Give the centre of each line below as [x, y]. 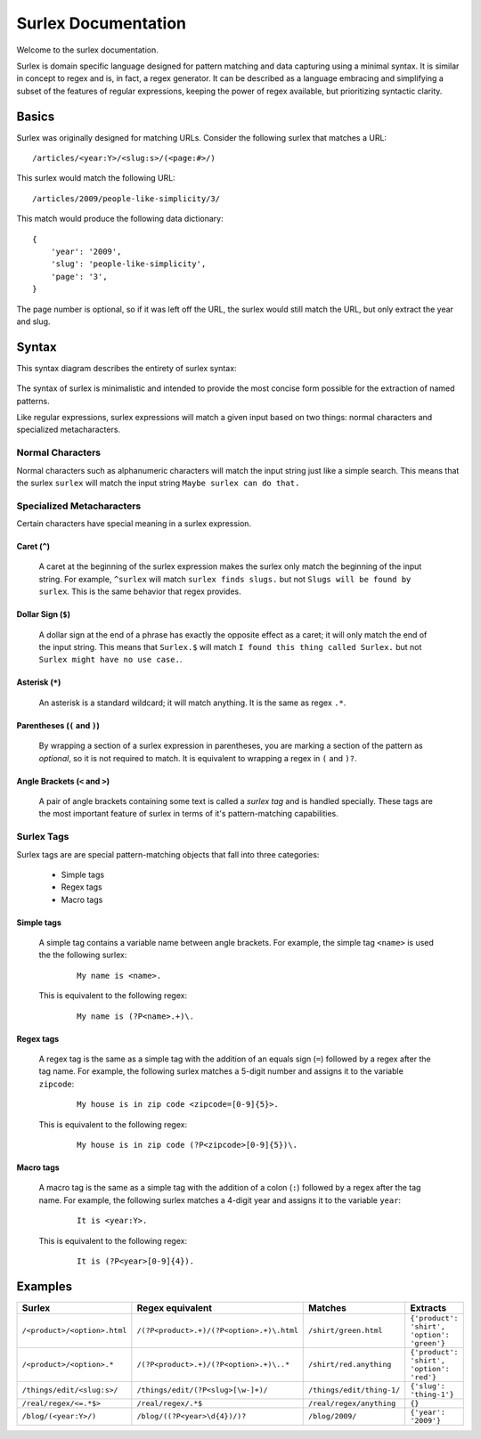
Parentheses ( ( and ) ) [58, 725]
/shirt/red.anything [350, 1365]
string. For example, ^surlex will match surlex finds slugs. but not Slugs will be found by [225, 579]
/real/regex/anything [352, 1403]
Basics [36, 116]
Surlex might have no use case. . [110, 660]
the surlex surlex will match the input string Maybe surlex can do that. [158, 483]
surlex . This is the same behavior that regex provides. [140, 591]
